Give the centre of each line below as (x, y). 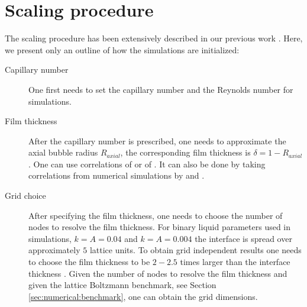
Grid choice (25, 195)
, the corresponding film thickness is (185, 152)
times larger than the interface (235, 262)
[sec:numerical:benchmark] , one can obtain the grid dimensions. (143, 296)
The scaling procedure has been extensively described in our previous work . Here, (154, 38)
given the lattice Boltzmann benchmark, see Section (122, 285)
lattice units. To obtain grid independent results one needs (195, 250)
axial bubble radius (63, 152)
